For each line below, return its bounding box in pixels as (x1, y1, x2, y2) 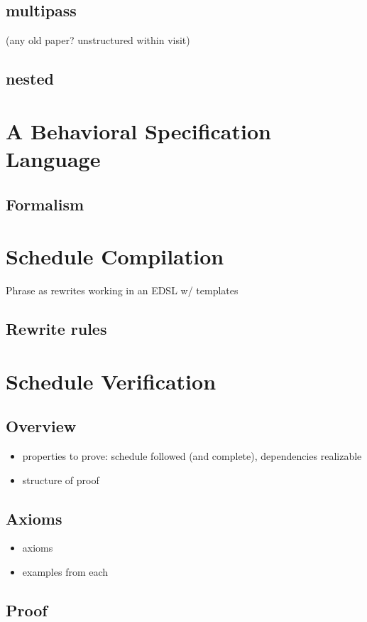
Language (6, 144, 101, 173)
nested (6, 68, 54, 90)
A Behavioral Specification (6, 116, 271, 145)
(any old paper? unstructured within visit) (6, 33, 190, 48)
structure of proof (22, 472, 99, 487)
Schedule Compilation (6, 242, 224, 271)
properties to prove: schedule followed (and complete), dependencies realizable (22, 449, 362, 463)
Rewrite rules (6, 318, 107, 340)
